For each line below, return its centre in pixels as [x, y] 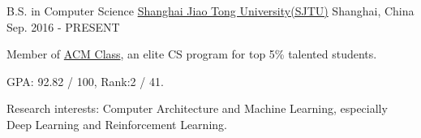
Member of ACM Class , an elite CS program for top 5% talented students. [192, 54]
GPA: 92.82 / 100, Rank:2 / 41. [85, 81]
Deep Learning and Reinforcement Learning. [117, 124]
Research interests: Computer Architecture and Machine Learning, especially [197, 108]
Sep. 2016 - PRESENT [63, 26]
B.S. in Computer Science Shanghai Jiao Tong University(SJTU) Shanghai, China [210, 11]
